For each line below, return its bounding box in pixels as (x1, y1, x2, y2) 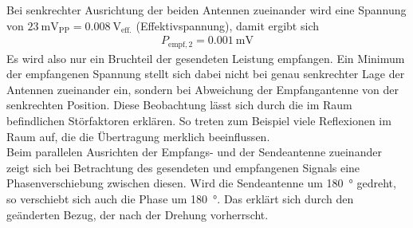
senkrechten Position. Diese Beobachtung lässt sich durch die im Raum (6, 96, 352, 113)
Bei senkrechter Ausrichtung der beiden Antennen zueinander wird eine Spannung (6, 2, 407, 18)
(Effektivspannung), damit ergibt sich (136, 17, 319, 33)
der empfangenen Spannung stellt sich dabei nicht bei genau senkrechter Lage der (6, 65, 405, 82)
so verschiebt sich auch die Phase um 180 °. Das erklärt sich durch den (6, 191, 354, 207)
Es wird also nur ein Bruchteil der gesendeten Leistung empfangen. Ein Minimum (6, 49, 405, 66)
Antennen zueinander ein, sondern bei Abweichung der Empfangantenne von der (6, 81, 399, 97)
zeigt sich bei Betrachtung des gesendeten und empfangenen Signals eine (6, 159, 360, 175)
